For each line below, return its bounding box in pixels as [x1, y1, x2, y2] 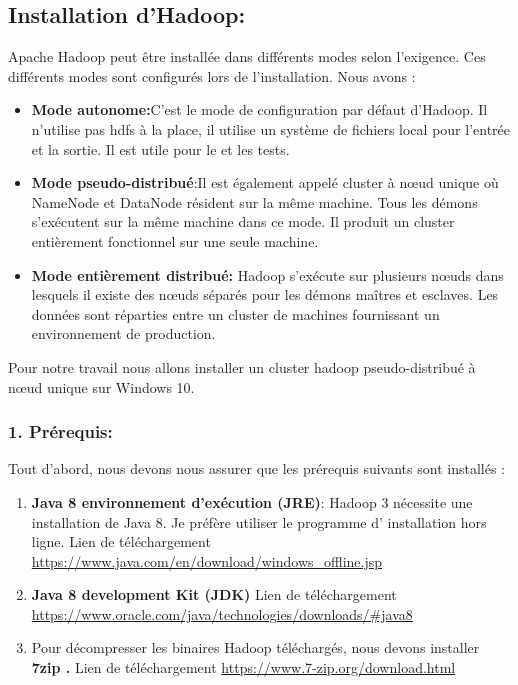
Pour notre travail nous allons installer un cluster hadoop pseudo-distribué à [8, 356, 476, 377]
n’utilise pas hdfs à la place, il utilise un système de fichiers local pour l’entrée [31, 118, 510, 139]
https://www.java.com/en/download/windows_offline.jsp [31, 550, 383, 571]
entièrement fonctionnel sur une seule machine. [31, 230, 319, 251]
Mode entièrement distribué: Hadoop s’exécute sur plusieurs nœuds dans [31, 264, 504, 285]
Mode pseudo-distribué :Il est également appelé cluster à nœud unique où [31, 172, 499, 193]
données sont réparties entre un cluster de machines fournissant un [31, 303, 440, 324]
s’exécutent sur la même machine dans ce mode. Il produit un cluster [31, 211, 455, 232]
